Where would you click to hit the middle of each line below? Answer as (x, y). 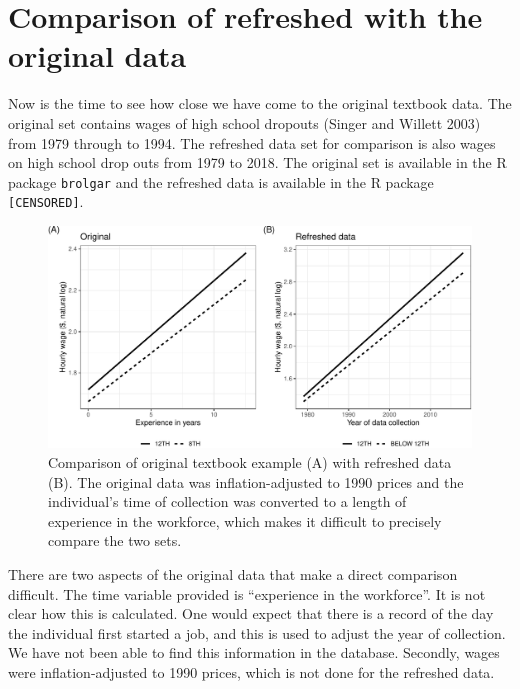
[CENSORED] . (46, 201)
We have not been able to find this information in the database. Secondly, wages (254, 652)
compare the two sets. (115, 540)
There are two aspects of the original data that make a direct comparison (233, 573)
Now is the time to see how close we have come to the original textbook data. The (260, 103)
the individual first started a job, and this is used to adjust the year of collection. (257, 632)
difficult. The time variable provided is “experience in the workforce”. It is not (247, 593)
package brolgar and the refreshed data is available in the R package (221, 181)
